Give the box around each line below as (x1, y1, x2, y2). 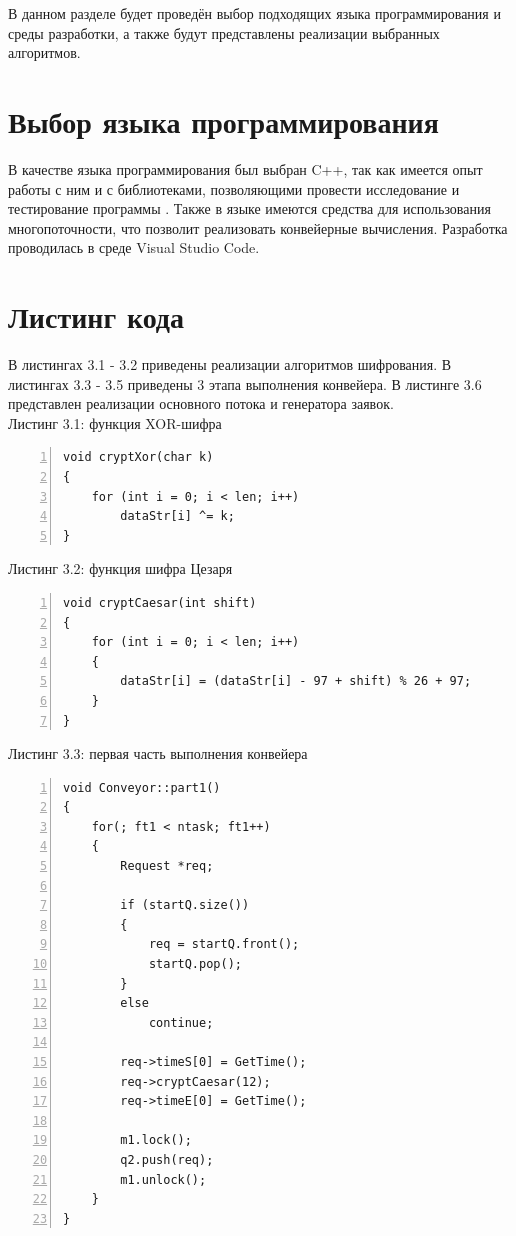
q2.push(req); (120, 1152, 214, 1167)
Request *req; (120, 859, 214, 874)
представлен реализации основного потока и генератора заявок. (8, 393, 394, 414)
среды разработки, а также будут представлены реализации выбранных (8, 22, 440, 43)
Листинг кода (8, 296, 185, 337)
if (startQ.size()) (120, 898, 250, 913)
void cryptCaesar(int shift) (63, 595, 257, 610)
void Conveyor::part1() (63, 780, 221, 795)
